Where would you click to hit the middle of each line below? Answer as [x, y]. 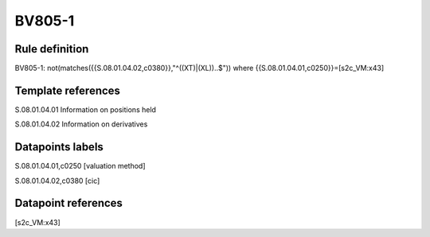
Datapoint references [69, 203]
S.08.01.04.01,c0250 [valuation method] [80, 166]
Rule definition [52, 49]
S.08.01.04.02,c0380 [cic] [57, 181]
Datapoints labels [59, 147]
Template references [68, 90]
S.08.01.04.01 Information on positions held [86, 109]
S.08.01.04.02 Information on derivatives [81, 124]
